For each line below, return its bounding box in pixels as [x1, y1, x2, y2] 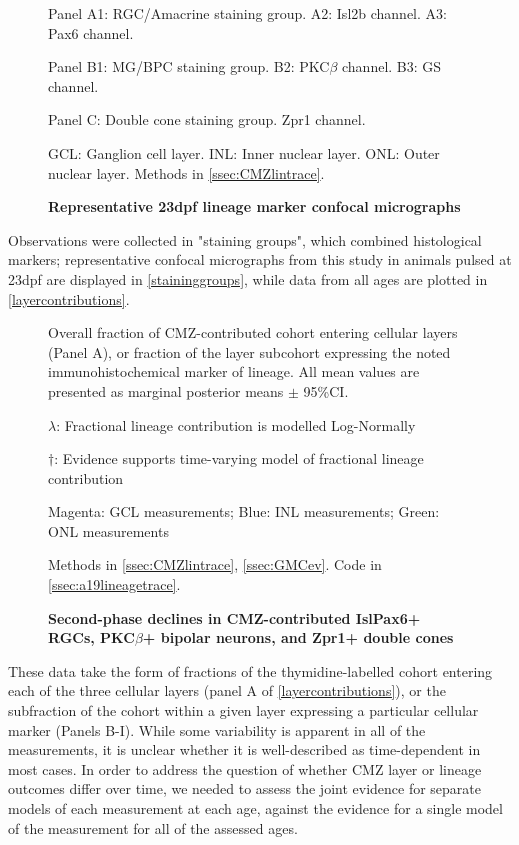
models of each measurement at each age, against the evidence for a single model [8, 798, 503, 818]
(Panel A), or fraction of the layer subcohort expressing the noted [48, 341, 451, 362]
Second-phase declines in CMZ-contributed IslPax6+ [48, 607, 421, 628]
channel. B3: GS [342, 56, 442, 77]
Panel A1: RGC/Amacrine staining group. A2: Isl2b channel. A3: [48, 3, 447, 23]
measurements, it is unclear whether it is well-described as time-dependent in [8, 739, 481, 760]
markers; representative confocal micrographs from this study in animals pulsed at [8, 249, 512, 270]
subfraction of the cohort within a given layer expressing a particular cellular [8, 700, 479, 721]
